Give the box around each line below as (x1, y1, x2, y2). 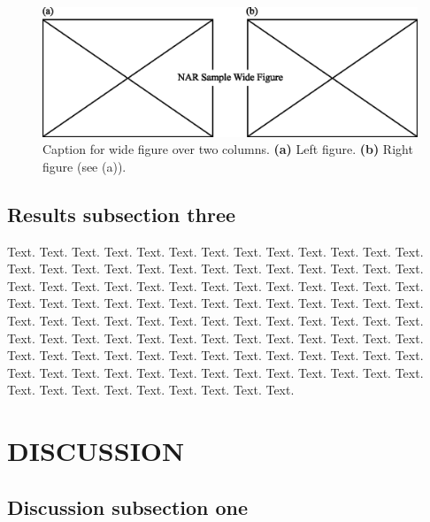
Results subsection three (7, 200, 236, 227)
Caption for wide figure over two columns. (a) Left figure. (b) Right (42, 140, 413, 158)
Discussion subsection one (7, 493, 249, 520)
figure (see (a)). (42, 157, 127, 175)
